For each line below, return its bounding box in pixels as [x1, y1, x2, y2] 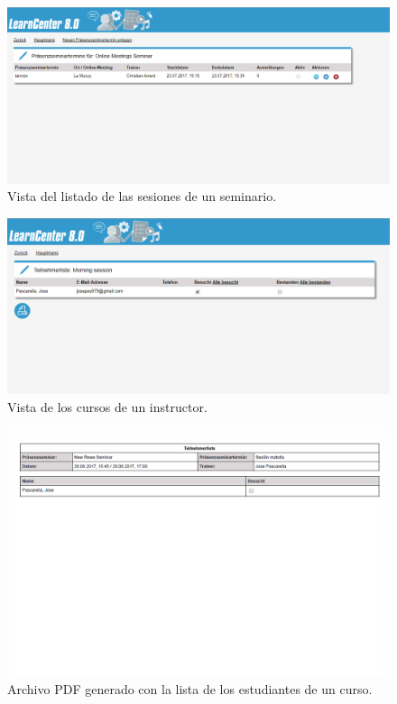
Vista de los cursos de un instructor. [7, 398, 208, 416]
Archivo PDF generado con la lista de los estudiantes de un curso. [7, 680, 373, 699]
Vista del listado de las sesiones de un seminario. [7, 187, 277, 206]
